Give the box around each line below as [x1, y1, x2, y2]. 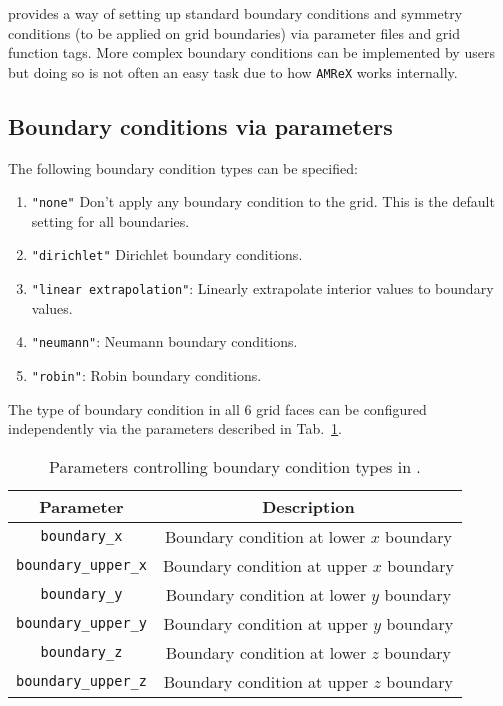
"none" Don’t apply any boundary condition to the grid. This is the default [31, 191, 495, 212]
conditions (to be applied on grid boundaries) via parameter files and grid [8, 22, 460, 43]
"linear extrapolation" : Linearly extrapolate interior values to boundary [31, 278, 494, 299]
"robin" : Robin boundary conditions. [31, 365, 262, 386]
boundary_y [40, 586, 123, 603]
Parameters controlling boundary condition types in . [49, 454, 421, 478]
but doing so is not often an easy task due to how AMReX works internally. [8, 61, 458, 82]
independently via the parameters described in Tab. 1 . [8, 418, 342, 439]
